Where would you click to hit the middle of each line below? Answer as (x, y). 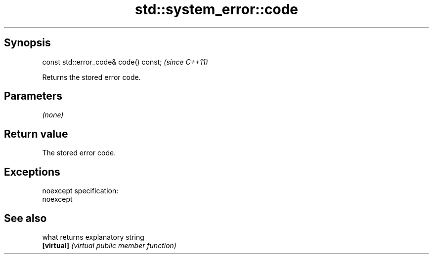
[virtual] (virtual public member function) (109, 245)
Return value (36, 134)
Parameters (33, 96)
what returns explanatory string (93, 237)
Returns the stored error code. (91, 77)
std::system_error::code (216, 9)
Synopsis (27, 43)
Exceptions (32, 172)
